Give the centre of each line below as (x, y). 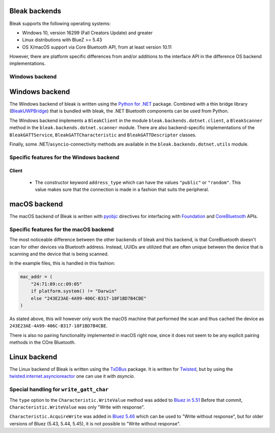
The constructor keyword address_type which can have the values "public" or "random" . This (138, 182)
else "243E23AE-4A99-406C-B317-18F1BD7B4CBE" (89, 298)
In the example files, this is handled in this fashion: (62, 263)
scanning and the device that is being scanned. (59, 254)
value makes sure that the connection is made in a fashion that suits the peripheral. (122, 189)
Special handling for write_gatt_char (59, 390)
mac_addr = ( (36, 277)
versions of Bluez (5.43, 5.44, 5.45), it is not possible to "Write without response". (95, 423)
